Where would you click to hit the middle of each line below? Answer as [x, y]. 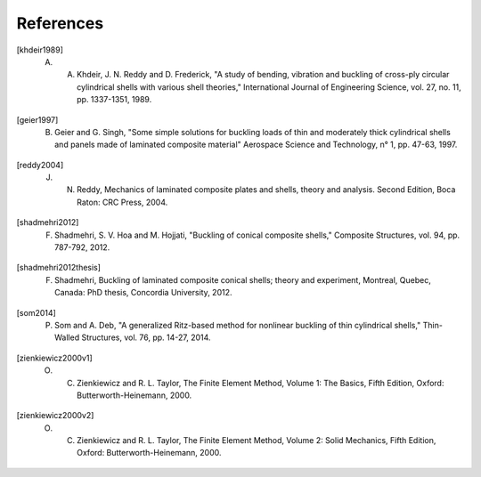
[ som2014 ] [37, 312]
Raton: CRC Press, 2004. [122, 202]
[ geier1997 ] [37, 119]
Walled [67, 337]
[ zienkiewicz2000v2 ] [55, 416]
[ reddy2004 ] [40, 165]
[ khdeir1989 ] [40, 50]
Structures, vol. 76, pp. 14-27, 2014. [146, 337]
